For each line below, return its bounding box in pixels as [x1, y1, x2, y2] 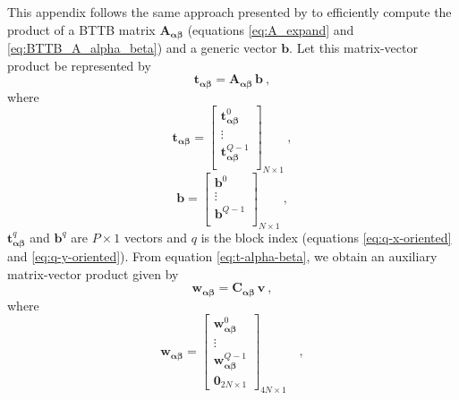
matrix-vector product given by [7, 264, 179, 283]
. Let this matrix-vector [289, 38, 418, 57]
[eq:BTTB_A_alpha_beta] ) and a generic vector [7, 38, 277, 57]
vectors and [123, 227, 188, 246]
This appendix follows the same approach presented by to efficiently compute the [7, 3, 452, 21]
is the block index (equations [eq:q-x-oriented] [200, 227, 452, 246]
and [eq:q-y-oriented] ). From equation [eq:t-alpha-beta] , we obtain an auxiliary [7, 247, 438, 266]
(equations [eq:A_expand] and [187, 20, 354, 38]
